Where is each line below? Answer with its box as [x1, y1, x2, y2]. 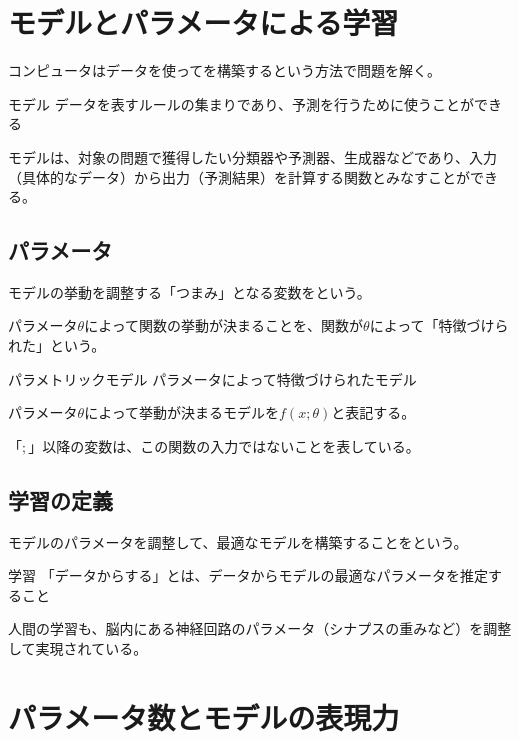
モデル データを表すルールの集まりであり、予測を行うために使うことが [8, 93, 474, 114]
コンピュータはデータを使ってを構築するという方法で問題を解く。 [8, 60, 442, 81]
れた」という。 [8, 335, 106, 356]
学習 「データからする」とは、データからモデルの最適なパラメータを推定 [8, 565, 488, 586]
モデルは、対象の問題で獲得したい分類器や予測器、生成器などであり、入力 [8, 146, 498, 167]
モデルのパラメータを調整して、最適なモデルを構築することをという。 [8, 531, 468, 552]
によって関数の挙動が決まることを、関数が [84, 315, 364, 336]
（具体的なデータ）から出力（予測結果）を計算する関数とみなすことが [8, 166, 470, 187]
